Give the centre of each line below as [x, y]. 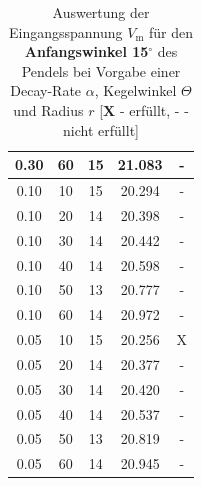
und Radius [48, 109]
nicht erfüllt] [101, 129]
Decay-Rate [46, 90]
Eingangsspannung [66, 31]
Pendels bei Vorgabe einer [101, 70]
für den [171, 31]
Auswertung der [101, 12]
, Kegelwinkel [135, 90]
